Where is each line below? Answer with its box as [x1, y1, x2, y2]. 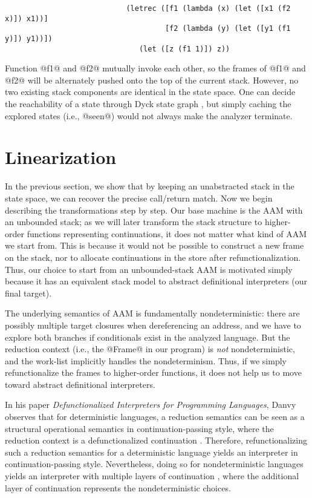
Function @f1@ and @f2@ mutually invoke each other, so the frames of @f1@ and [5, 62, 306, 74]
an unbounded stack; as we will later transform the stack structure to [5, 215, 262, 228]
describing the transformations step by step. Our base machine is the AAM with [5, 203, 303, 216]
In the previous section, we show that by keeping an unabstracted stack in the [5, 180, 294, 192]
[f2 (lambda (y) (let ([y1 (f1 [164, 24, 291, 33]
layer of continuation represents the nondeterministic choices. [5, 481, 231, 494]
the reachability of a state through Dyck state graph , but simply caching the [5, 97, 291, 110]
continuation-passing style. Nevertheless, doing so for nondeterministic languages [5, 457, 304, 470]
